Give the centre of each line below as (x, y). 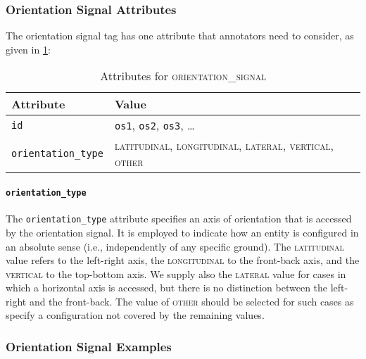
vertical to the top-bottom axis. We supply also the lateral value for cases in (176, 273)
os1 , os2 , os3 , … (154, 125)
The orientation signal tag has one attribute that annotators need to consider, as (180, 36)
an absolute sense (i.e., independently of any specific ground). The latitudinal (175, 246)
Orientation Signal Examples (89, 346)
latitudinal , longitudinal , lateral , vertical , (224, 146)
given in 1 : (28, 49)
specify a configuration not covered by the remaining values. (135, 315)
